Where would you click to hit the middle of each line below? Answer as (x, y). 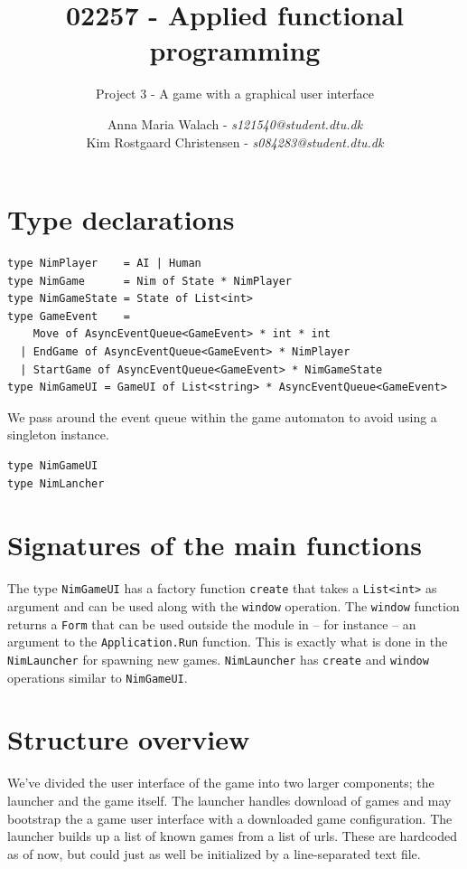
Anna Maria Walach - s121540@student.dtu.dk (235, 123)
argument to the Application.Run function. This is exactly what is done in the (228, 642)
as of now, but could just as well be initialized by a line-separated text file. (214, 853)
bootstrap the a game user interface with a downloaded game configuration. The (230, 818)
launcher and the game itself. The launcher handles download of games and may (229, 800)
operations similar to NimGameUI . (98, 677)
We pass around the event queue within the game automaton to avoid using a (222, 416)
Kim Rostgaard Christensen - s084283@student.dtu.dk (235, 142)
